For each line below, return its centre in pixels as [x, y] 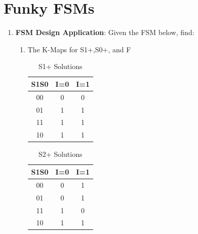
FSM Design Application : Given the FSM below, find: [105, 32]
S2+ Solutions [61, 154]
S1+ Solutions [61, 66]
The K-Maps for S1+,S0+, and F [79, 49]
